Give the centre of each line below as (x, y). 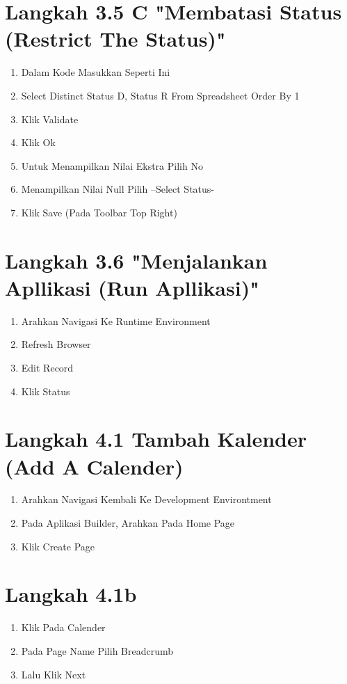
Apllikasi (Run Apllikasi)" (132, 287)
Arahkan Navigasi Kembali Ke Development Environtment (146, 499)
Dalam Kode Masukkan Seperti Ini (96, 72)
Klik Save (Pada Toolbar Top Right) (99, 212)
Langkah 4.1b (71, 594)
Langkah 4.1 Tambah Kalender (156, 439)
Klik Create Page (58, 546)
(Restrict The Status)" (115, 39)
